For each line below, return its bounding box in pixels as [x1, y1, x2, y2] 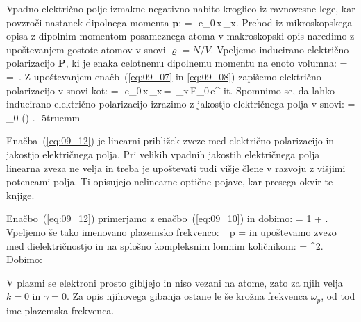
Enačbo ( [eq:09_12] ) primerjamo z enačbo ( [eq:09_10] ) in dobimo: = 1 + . [6, 211, 328, 226]
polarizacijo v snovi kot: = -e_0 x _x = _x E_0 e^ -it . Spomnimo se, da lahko [6, 83, 335, 97]
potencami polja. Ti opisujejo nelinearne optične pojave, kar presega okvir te [6, 174, 333, 189]
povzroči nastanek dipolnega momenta [6, 15, 169, 29]
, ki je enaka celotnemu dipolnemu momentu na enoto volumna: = [65, 56, 348, 70]
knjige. [6, 187, 35, 202]
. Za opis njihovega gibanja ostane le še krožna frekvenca [66, 289, 308, 303]
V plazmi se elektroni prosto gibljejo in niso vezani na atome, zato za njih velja [6, 275, 343, 289]
